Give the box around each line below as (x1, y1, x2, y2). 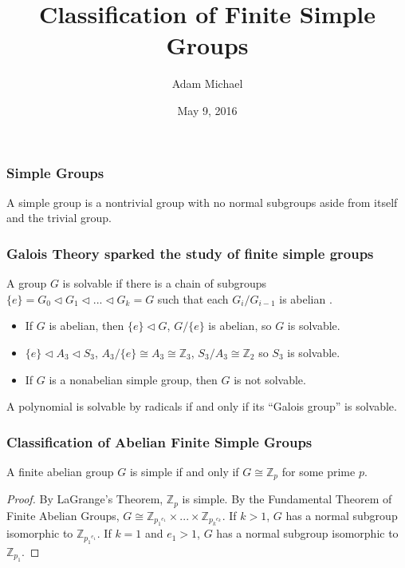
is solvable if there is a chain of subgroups (62, 275, 267, 292)
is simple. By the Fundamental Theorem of (182, 491, 392, 507)
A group (6, 275, 47, 292)
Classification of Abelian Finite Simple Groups (6, 431, 313, 451)
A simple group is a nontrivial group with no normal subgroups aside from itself (6, 193, 398, 210)
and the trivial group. (6, 209, 112, 226)
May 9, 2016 (177, 101, 238, 118)
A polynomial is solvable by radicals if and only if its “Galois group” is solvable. (6, 398, 397, 415)
